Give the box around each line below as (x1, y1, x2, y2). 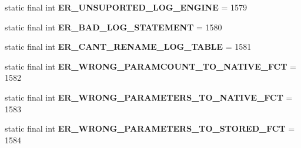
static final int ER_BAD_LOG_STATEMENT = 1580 (5, 20, 222, 33)
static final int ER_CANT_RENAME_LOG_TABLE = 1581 (5, 40, 252, 53)
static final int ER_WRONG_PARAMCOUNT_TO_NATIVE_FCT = (5, 60, 296, 72)
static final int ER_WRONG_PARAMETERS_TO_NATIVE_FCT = (5, 91, 293, 103)
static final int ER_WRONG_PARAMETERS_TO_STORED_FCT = (5, 122, 295, 135)
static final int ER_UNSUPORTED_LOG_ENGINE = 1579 (5, 1, 247, 13)
